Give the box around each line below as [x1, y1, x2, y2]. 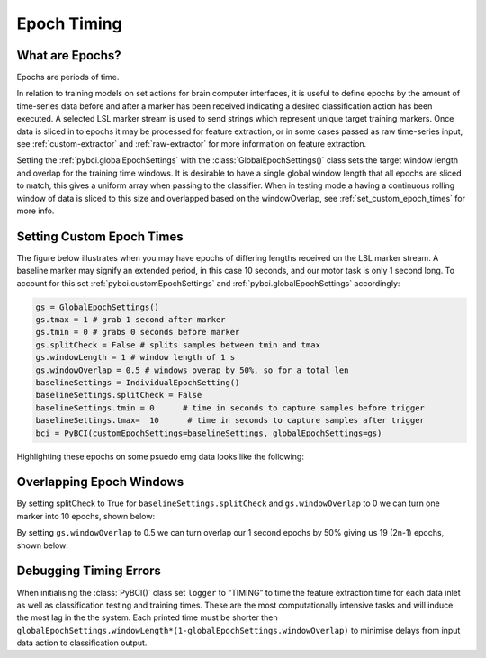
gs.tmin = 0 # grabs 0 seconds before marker [35, 327, 240, 338]
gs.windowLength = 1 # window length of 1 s [35, 352, 236, 363]
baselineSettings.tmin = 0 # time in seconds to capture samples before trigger [35, 402, 425, 413]
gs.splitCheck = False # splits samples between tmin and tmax [35, 339, 321, 350]
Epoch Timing [16, 14, 122, 33]
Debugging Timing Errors [16, 563, 162, 579]
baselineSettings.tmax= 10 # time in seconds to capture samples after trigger [35, 415, 425, 426]
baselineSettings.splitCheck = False [35, 390, 202, 401]
